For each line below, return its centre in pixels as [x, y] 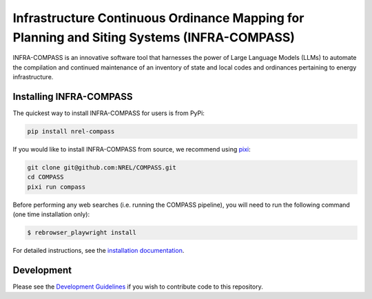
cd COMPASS [45, 177]
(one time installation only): [51, 214]
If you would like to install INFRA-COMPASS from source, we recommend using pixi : [132, 149]
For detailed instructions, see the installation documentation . [99, 251]
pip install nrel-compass [71, 132]
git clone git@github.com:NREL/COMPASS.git [102, 167]
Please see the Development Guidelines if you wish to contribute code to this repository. [138, 287]
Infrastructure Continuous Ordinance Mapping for [158, 18]
